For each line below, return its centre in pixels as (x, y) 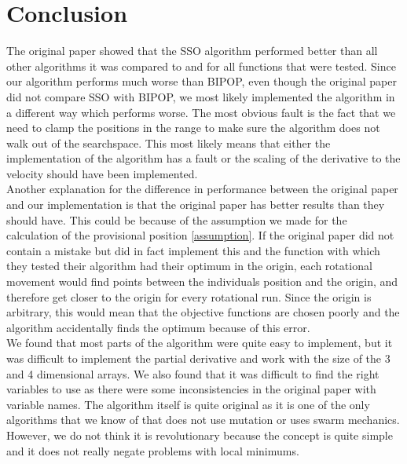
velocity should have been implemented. (102, 173)
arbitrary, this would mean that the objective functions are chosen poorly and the (203, 312)
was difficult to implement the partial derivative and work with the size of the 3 (198, 358)
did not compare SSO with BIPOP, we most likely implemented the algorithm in (201, 96)
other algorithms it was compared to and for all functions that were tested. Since (201, 66)
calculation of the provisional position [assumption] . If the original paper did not (200, 235)
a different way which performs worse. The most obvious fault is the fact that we (201, 112)
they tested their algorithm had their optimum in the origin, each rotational (189, 266)
